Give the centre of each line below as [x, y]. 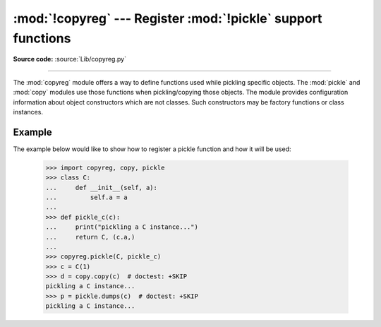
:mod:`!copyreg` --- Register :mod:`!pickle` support [168, 18]
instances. [28, 112]
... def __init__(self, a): [102, 188]
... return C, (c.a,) [90, 237]
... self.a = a [87, 197]
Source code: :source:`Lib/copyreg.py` [70, 59]
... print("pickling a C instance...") [122, 227]
